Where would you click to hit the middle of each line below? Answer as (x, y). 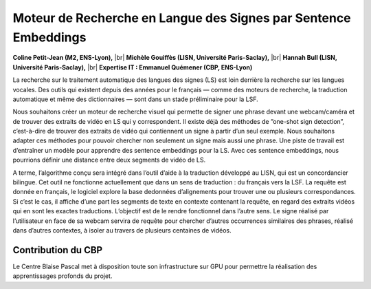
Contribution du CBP (58, 250)
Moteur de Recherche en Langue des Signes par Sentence (182, 18)
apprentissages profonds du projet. (63, 276)
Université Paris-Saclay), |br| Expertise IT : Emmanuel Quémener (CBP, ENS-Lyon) (133, 67)
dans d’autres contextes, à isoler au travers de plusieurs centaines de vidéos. (122, 230)
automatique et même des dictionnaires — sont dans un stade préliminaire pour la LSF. (136, 99)
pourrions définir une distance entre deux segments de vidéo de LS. (109, 160)
